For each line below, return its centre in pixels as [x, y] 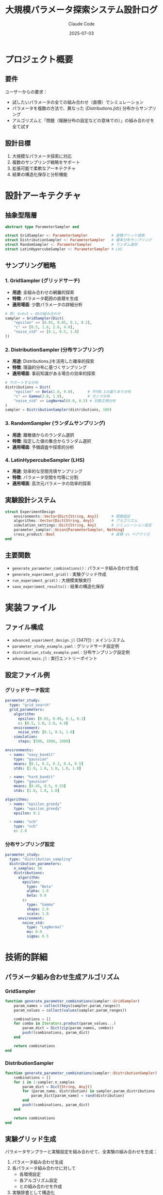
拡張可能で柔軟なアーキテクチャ [44, 168]
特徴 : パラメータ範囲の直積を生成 [45, 298]
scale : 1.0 [38, 914]
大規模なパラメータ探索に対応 [42, 156]
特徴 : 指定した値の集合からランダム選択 [51, 441]
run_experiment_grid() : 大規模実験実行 [52, 580]
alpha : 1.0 [38, 891]
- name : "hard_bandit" [32, 777]
